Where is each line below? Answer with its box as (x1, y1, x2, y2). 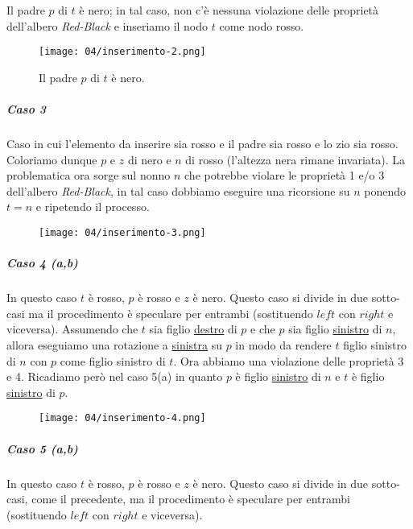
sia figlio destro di (149, 320, 237, 337)
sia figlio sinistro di (288, 320, 382, 337)
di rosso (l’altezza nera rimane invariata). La (185, 151, 406, 167)
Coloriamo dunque (6, 151, 97, 167)
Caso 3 (6, 101, 47, 118)
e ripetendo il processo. (35, 198, 150, 215)
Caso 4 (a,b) (6, 254, 78, 271)
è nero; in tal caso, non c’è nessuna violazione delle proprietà (79, 2, 379, 18)
